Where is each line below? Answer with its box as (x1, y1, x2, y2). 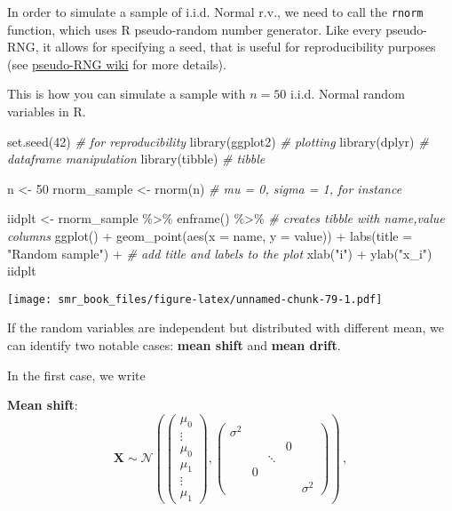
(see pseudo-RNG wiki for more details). (7, 54, 226, 73)
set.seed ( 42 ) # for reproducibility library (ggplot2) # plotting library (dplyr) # (7, 132, 429, 150)
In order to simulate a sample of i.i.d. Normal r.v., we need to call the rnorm (7, 3, 424, 20)
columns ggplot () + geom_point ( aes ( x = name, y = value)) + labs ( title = (7, 227, 413, 244)
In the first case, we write (7, 365, 146, 384)
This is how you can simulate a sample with (7, 84, 246, 103)
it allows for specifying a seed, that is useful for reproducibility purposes (43, 37, 436, 56)
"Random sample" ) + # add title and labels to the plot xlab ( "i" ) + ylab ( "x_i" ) (7, 244, 432, 262)
